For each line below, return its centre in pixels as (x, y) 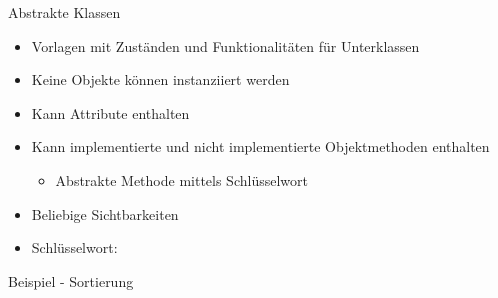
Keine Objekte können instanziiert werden (160, 79)
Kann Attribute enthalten (110, 112)
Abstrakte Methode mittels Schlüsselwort (181, 179)
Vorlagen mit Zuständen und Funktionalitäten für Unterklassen (225, 45)
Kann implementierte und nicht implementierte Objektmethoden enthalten (260, 146)
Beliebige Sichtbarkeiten (105, 213)
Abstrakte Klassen (64, 12)
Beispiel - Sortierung (71, 280)
